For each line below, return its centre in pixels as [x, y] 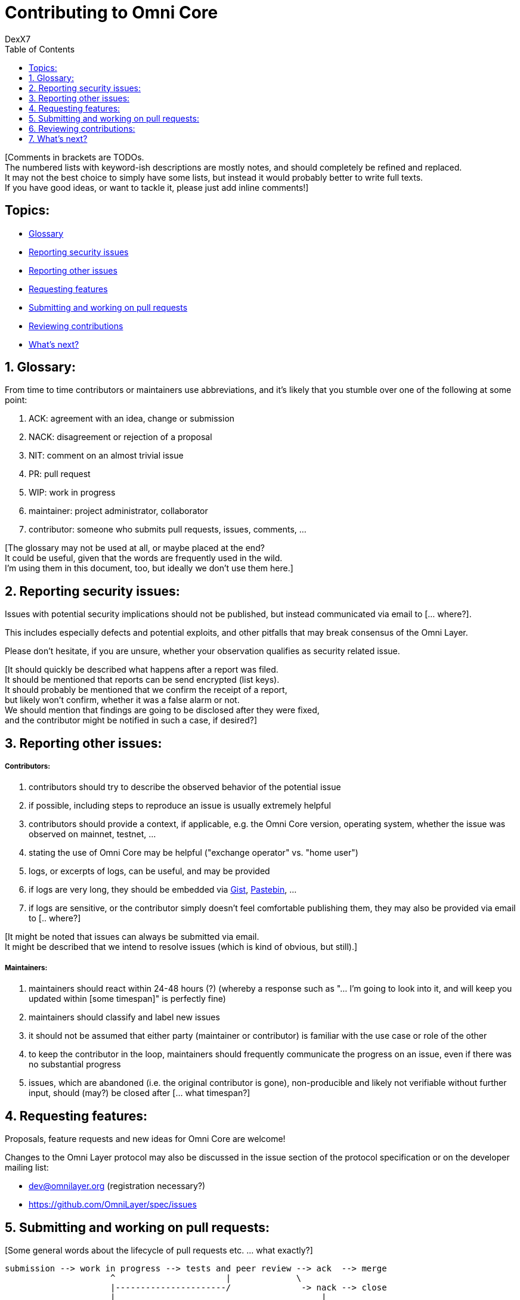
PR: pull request [60, 474]
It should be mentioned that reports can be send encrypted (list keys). [142, 680]
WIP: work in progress [72, 493]
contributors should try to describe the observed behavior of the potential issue [185, 787]
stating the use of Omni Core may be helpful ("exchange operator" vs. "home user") [194, 853]
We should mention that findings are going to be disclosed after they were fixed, [162, 710]
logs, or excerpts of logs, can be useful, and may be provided [149, 871]
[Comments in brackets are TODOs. [75, 157]
